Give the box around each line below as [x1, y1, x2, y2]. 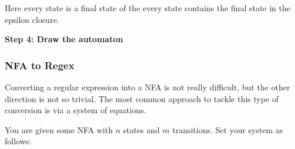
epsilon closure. [5, 13, 59, 25]
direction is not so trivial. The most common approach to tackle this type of [5, 92, 279, 104]
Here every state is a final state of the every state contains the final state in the [5, 2, 291, 13]
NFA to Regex [5, 57, 74, 72]
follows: [5, 135, 32, 147]
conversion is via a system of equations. [5, 104, 147, 116]
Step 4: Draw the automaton [5, 33, 123, 45]
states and [123, 123, 160, 136]
